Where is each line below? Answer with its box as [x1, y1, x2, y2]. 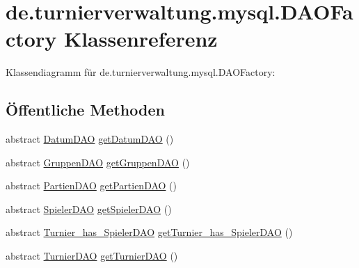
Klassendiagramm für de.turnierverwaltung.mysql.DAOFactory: [6, 65, 276, 79]
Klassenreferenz [63, 24, 218, 53]
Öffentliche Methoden [6, 99, 165, 120]
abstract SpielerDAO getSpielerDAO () [6, 201, 172, 216]
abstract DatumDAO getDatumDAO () [6, 132, 174, 146]
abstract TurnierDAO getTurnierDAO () [6, 249, 178, 263]
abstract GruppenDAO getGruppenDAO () [6, 155, 190, 169]
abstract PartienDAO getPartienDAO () [6, 178, 177, 193]
